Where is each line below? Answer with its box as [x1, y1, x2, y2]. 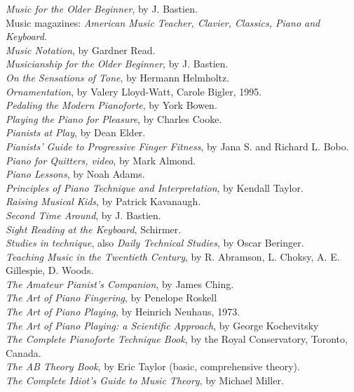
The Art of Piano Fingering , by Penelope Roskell [6, 290, 217, 305]
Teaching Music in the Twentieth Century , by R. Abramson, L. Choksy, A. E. [6, 249, 340, 263]
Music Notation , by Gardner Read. [6, 42, 156, 57]
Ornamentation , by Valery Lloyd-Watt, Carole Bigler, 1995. [6, 84, 262, 98]
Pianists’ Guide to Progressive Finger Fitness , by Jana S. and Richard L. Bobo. [6, 138, 349, 153]
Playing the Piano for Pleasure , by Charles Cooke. [6, 111, 222, 126]
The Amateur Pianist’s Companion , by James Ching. [6, 276, 234, 291]
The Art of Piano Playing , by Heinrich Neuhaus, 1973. [6, 304, 240, 319]
